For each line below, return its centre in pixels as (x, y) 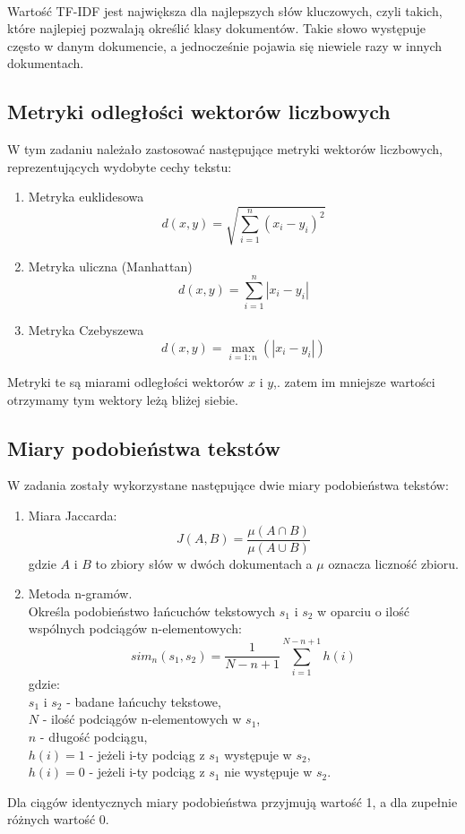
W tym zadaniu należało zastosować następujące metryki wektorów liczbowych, (225, 149)
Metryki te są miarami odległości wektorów (126, 382)
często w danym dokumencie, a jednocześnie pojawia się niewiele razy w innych (225, 45)
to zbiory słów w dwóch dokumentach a (204, 563)
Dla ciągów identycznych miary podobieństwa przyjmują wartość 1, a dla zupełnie (232, 801)
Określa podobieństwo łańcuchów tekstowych (152, 610)
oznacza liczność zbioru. (393, 563)
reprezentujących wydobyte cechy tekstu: (120, 166)
